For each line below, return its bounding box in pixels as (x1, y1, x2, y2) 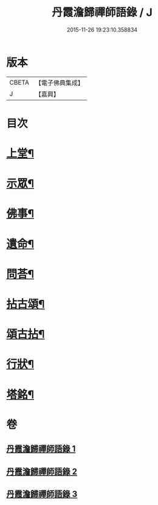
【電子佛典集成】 (35, 78, 84, 87)
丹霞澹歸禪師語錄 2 (6, 466, 78, 476)
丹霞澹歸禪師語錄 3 (6, 489, 78, 499)
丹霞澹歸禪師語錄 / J (51, 5, 153, 19)
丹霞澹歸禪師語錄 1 (6, 444, 76, 454)
